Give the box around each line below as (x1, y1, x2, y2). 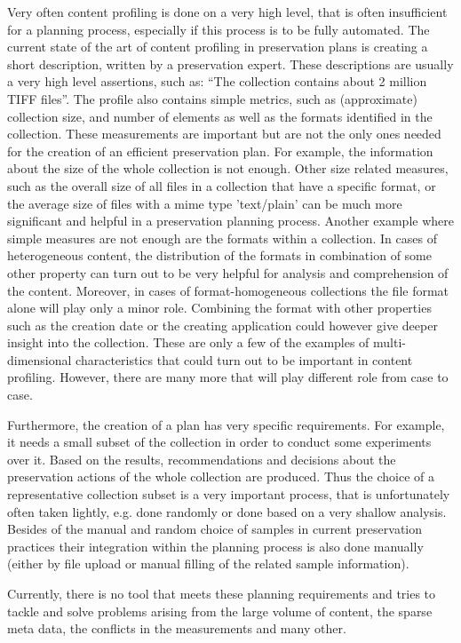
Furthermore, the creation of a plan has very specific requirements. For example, (7, 415, 445, 433)
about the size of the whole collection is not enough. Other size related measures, (7, 159, 449, 178)
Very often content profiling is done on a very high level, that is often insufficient (7, 3, 448, 20)
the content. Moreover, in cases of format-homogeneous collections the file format (7, 281, 449, 299)
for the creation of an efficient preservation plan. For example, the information (7, 141, 433, 160)
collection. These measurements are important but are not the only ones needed (7, 124, 441, 143)
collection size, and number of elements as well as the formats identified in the (7, 107, 433, 125)
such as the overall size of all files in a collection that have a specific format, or (7, 176, 436, 194)
